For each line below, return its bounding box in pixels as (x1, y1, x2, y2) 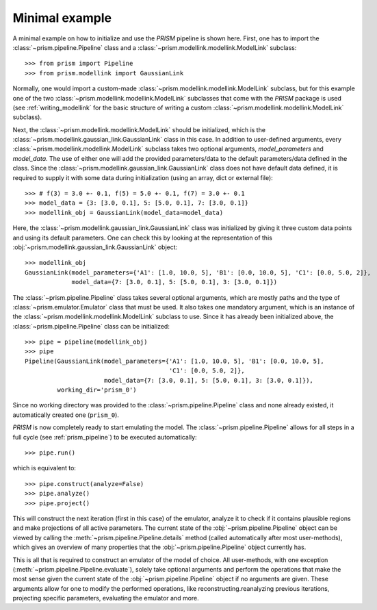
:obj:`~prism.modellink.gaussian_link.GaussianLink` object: (12, 243, 178, 251)
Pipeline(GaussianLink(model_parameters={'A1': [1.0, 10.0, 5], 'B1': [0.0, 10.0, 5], (25, 357, 324, 365)
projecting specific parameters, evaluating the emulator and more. (12, 594, 200, 602)
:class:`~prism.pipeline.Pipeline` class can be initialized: (12, 322, 170, 330)
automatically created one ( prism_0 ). (12, 411, 120, 419)
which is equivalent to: (12, 464, 77, 472)
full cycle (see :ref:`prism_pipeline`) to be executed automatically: (12, 433, 198, 441)
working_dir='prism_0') (57, 386, 137, 394)
